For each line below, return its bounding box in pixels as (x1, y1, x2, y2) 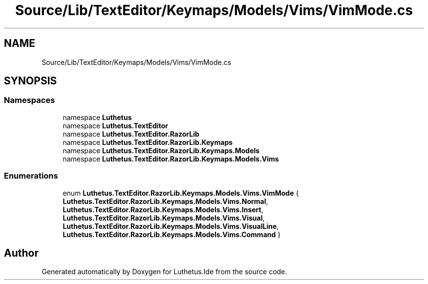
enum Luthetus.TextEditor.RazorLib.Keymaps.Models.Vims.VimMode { (63, 188, 299, 197)
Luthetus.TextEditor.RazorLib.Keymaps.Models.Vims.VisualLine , (63, 222, 279, 230)
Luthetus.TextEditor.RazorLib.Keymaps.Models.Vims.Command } (63, 230, 281, 239)
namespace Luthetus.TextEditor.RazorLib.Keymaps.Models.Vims (63, 154, 279, 163)
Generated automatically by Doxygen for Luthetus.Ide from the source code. (42, 267, 287, 276)
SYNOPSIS (4, 75, 57, 87)
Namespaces (4, 95, 55, 105)
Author (4, 246, 39, 259)
